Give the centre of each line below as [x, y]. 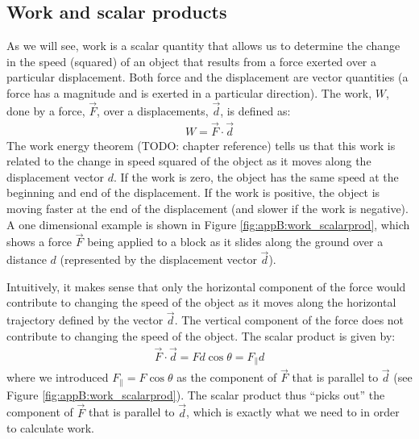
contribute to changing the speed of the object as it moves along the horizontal [201, 302]
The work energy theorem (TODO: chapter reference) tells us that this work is [201, 145]
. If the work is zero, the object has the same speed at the [256, 176]
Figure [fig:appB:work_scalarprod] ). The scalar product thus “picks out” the [196, 394]
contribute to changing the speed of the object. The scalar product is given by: [201, 335]
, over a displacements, [153, 110]
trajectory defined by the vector [85, 320]
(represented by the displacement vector [158, 259]
